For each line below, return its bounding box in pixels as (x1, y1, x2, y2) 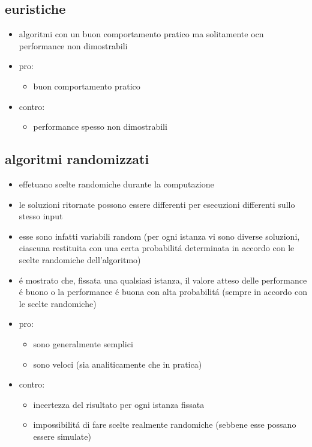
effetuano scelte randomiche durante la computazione (19, 177, 214, 190)
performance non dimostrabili (19, 39, 128, 52)
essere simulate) (33, 430, 91, 442)
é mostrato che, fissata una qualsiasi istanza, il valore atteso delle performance (19, 273, 307, 286)
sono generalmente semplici (33, 337, 133, 350)
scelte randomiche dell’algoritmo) (19, 253, 141, 266)
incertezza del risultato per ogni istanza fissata (33, 398, 205, 410)
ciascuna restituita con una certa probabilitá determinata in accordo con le (19, 242, 295, 254)
